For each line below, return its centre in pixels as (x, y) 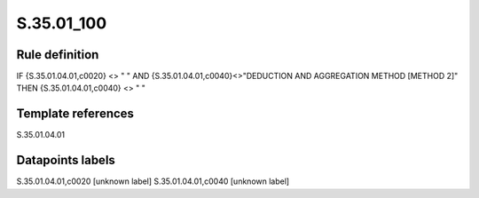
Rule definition (58, 55)
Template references (75, 114)
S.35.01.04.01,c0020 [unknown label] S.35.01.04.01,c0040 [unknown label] (153, 181)
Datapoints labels (66, 160)
